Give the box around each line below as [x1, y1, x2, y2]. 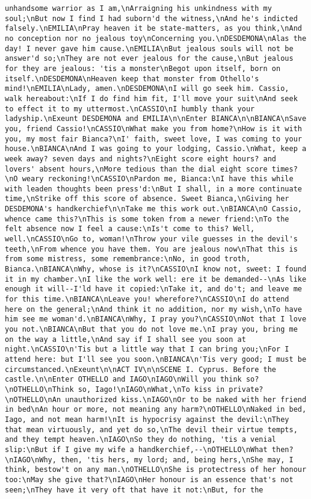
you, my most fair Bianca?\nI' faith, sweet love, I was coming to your [5, 134, 302, 143]
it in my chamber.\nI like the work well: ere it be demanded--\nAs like [5, 274, 307, 284]
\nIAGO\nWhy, [5, 455, 57, 464]
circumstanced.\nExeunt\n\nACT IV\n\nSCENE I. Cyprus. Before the [5, 365, 277, 374]
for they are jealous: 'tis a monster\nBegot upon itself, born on [5, 64, 281, 73]
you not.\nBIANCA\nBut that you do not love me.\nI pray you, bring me [5, 325, 298, 333]
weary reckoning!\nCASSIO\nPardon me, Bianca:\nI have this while [22, 175, 294, 184]
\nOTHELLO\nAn [5, 395, 61, 404]
